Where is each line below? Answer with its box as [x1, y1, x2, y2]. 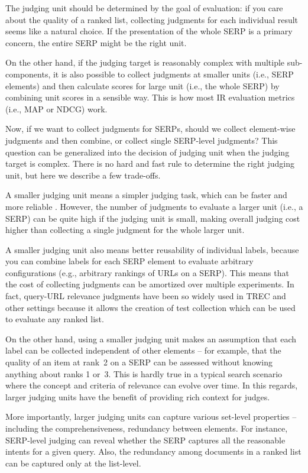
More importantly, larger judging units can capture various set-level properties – [5, 410, 297, 423]
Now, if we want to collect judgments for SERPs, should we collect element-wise [5, 122, 296, 135]
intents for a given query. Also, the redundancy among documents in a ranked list [5, 445, 301, 458]
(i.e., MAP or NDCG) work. [5, 102, 108, 115]
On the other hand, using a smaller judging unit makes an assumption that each [5, 332, 297, 345]
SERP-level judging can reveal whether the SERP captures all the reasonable [5, 433, 286, 446]
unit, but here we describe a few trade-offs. [5, 169, 161, 181]
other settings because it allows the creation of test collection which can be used [5, 301, 296, 313]
